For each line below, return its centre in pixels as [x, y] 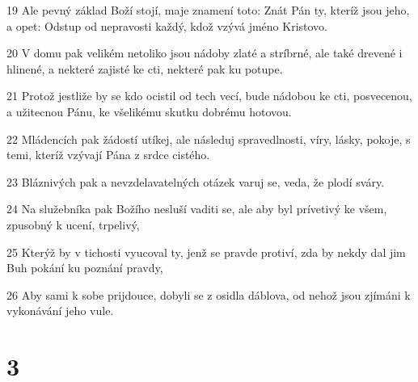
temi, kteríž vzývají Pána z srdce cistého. [108, 155]
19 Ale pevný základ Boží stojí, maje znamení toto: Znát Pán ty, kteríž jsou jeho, [208, 10]
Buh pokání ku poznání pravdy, [85, 268]
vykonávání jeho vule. [60, 311]
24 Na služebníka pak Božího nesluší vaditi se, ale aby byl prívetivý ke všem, [197, 209]
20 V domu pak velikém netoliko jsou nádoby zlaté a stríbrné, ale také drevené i [205, 53]
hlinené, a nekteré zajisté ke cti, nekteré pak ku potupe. [145, 68]
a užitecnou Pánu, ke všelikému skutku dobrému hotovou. [149, 111]
